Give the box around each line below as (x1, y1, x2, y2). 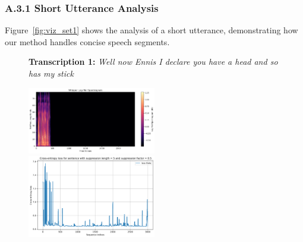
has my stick (29, 67, 74, 79)
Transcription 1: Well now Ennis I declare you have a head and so (29, 55, 278, 68)
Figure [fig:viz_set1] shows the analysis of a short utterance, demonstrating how (5, 24, 298, 36)
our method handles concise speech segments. (5, 35, 170, 48)
